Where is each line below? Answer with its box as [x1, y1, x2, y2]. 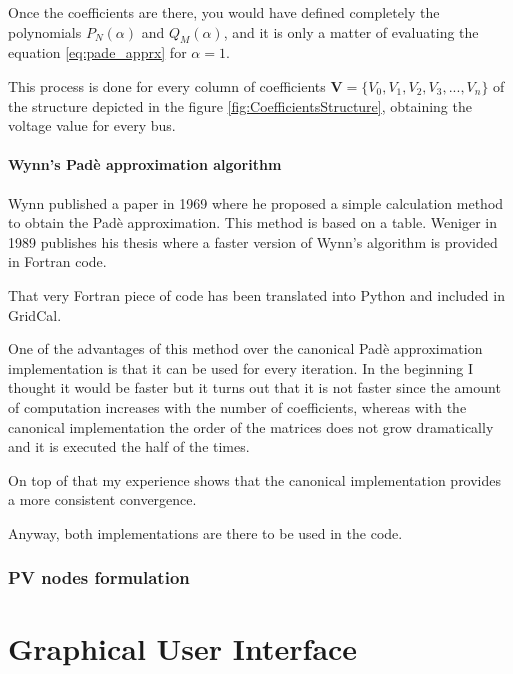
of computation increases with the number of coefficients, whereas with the [8, 396, 467, 417]
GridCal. [8, 304, 62, 325]
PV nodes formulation [8, 565, 190, 590]
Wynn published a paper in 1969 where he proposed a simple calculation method [8, 192, 504, 213]
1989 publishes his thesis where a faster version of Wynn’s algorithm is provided [8, 231, 498, 252]
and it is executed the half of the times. [8, 436, 250, 457]
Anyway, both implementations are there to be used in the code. [8, 522, 403, 543]
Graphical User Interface [8, 627, 358, 668]
